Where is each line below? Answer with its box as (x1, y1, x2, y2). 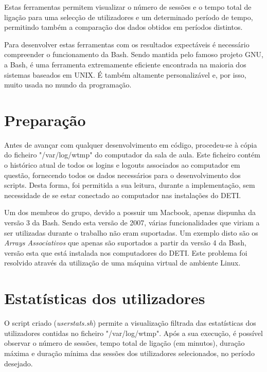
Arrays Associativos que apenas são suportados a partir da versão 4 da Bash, (4, 237, 246, 248)
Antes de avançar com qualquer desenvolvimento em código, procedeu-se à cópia (4, 139, 257, 150)
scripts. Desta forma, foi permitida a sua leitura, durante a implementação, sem (4, 180, 255, 190)
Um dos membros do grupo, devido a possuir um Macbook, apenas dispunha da (4, 207, 256, 218)
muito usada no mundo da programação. (4, 79, 132, 90)
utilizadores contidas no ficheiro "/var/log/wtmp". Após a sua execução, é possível (4, 327, 263, 338)
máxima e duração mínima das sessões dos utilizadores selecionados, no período (4, 347, 255, 358)
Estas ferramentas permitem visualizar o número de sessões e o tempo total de (4, 2, 252, 12)
